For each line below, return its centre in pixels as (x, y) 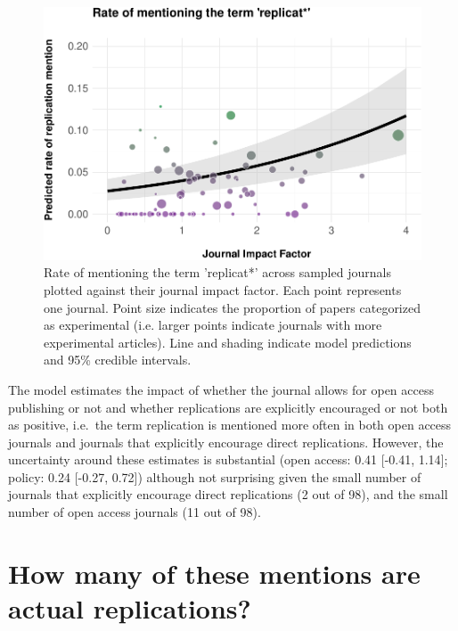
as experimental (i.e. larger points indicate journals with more (213, 325)
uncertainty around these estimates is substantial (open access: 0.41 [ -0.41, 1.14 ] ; (228, 459)
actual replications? (130, 608)
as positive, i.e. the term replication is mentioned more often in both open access (230, 425)
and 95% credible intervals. (118, 360)
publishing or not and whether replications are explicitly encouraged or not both (228, 407)
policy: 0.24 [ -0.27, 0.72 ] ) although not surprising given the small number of (215, 476)
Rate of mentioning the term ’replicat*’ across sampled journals (217, 272)
